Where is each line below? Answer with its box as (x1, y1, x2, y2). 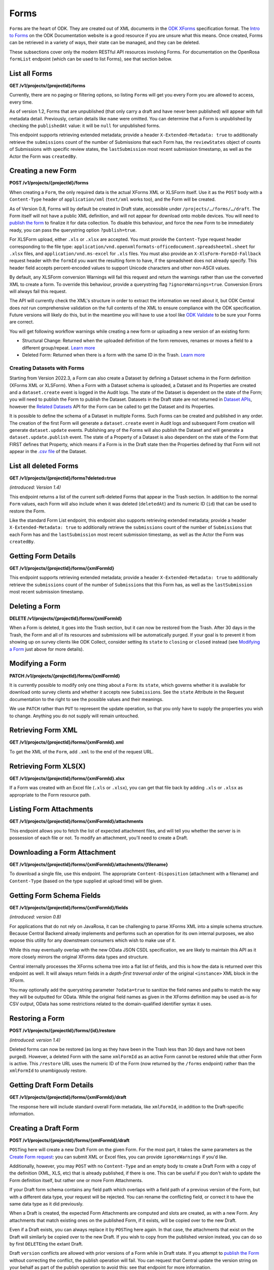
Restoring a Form (9, 1014, 65, 1023)
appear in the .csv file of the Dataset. (9, 449, 87, 455)
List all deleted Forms (9, 461, 79, 470)
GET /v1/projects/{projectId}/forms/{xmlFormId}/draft (9, 1094, 127, 1100)
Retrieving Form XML (9, 726, 78, 735)
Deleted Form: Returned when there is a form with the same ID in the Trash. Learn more (22, 352, 205, 358)
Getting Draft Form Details (9, 1081, 94, 1090)
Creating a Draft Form (9, 1124, 79, 1132)
